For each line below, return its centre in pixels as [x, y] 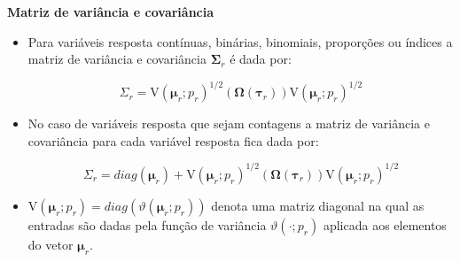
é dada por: [261, 59]
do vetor [51, 244]
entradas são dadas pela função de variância [147, 224]
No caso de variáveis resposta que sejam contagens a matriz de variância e [229, 123]
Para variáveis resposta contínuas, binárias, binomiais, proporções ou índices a [240, 41]
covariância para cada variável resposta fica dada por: [173, 140]
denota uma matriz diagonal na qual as [318, 205]
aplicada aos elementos [385, 224]
